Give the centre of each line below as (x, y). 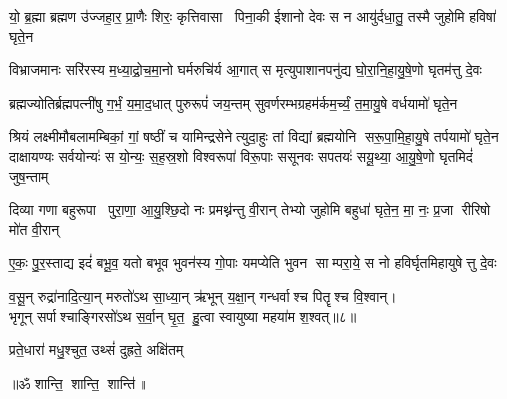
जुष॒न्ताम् (29, 175)
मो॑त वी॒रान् (34, 228)
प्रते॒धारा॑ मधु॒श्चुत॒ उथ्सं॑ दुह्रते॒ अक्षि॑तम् (96, 349)
